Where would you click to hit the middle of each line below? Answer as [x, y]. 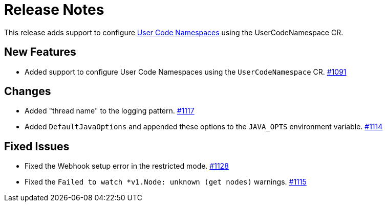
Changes [28, 91]
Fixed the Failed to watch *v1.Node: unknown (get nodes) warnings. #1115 [166, 182]
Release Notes [54, 10]
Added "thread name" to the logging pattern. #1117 [110, 111]
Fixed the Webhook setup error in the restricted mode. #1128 [127, 166]
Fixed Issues [37, 146]
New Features [40, 52]
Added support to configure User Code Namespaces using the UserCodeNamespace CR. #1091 [186, 72]
